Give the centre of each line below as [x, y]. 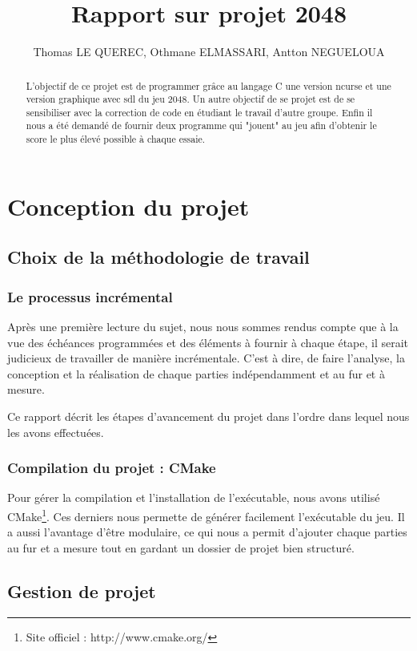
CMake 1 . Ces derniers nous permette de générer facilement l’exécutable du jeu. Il [206, 515]
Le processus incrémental [90, 296]
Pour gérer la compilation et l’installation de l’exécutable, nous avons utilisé [194, 497]
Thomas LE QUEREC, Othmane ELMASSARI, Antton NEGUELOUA [209, 52]
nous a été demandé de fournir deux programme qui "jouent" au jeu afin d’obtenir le [201, 125]
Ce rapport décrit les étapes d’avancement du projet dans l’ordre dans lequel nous [208, 416]
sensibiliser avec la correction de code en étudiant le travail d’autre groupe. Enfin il [199, 112]
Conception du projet [128, 206]
